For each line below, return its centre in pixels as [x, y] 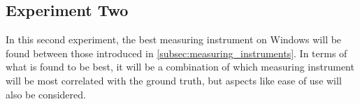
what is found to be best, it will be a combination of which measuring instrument [180, 67]
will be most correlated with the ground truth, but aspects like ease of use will [174, 80]
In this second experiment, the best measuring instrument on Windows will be [174, 39]
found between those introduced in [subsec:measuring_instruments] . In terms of [177, 53]
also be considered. [46, 94]
